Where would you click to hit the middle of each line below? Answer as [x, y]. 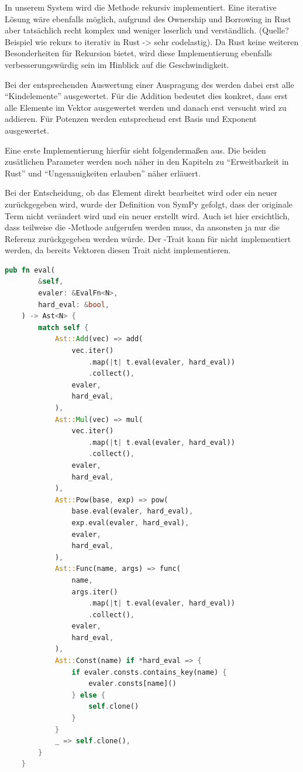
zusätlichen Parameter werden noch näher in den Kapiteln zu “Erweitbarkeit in [147, 161]
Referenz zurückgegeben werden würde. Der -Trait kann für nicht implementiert [148, 238]
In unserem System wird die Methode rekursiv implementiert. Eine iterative [141, 7]
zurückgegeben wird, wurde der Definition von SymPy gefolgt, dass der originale [149, 204]
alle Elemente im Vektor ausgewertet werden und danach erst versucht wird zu [146, 107]
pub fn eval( [30, 270]
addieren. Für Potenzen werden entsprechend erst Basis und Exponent [131, 119]
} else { [88, 695]
